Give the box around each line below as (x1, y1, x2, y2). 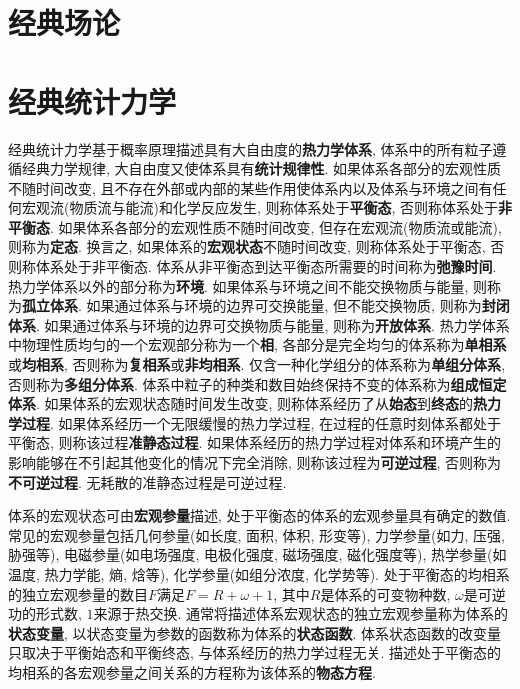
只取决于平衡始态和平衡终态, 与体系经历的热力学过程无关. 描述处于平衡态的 (8, 642, 502, 663)
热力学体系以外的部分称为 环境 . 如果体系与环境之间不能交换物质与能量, (8, 275, 469, 296)
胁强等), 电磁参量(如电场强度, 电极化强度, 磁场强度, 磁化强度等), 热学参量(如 (8, 544, 507, 565)
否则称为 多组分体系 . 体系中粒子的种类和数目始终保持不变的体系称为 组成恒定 (8, 373, 507, 394)
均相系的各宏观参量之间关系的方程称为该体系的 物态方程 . (8, 661, 376, 682)
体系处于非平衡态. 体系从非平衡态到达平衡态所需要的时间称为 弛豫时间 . (35, 256, 497, 277)
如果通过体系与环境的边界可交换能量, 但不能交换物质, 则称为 (86, 295, 482, 316)
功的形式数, (8, 603, 82, 624)
